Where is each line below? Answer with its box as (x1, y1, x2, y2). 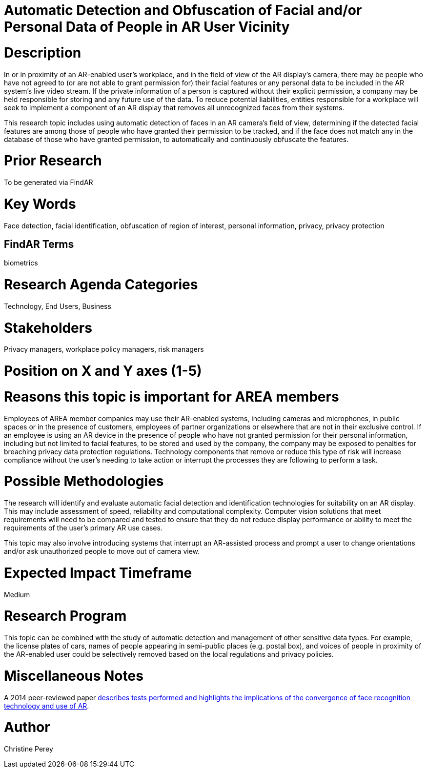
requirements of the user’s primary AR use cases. (4, 524, 163, 532)
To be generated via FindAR (4, 178, 93, 186)
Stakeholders (4, 319, 92, 336)
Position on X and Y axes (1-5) (4, 363, 202, 380)
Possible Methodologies (4, 473, 164, 490)
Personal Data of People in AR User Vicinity (4, 19, 290, 35)
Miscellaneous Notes (4, 667, 143, 684)
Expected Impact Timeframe (4, 564, 192, 581)
